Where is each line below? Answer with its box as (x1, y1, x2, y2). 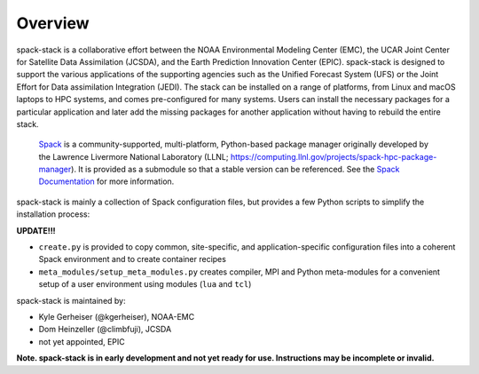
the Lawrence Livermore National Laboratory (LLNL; (38, 151, 229, 162)
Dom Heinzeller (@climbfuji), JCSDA (38, 324, 172, 335)
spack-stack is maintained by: (16, 295, 126, 306)
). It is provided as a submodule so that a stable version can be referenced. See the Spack (71, 164, 400, 175)
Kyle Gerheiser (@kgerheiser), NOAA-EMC (38, 311, 195, 322)
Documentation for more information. (38, 176, 175, 187)
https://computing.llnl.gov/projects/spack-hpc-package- (230, 151, 437, 162)
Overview (16, 13, 90, 33)
